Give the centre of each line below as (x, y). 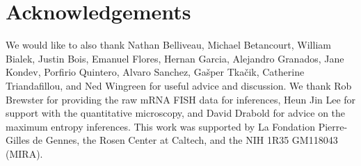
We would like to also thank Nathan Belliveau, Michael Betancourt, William (168, 45)
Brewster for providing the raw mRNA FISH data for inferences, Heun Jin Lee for (181, 99)
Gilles (18, 140)
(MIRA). (24, 153)
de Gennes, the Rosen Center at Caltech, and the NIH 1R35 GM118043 (185, 140)
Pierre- (333, 126)
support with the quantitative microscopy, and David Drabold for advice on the (176, 113)
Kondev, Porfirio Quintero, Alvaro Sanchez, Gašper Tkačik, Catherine (155, 72)
